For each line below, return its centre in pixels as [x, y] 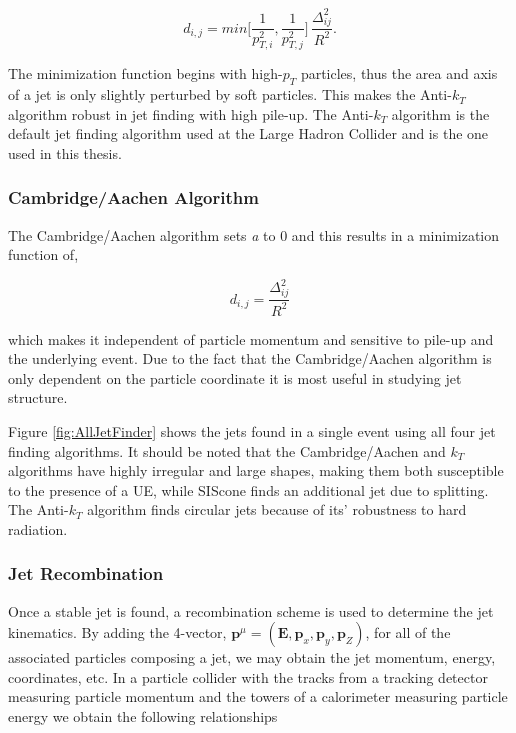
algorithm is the [440, 113]
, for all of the [408, 632]
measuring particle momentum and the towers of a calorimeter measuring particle [258, 696]
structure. [38, 397]
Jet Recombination [86, 573]
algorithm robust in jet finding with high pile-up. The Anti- [191, 113]
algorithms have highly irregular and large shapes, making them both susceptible [256, 470]
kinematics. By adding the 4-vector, [117, 632]
